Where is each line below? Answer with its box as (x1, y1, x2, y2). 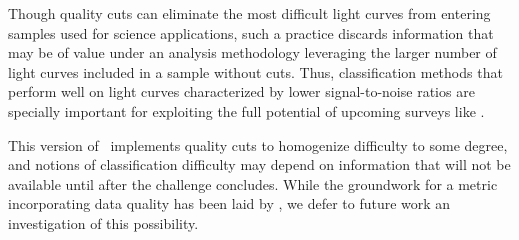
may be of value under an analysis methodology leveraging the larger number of (8, 42, 497, 63)
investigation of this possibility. (8, 212, 199, 233)
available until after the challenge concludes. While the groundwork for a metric (8, 173, 498, 194)
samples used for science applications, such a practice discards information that (8, 22, 494, 43)
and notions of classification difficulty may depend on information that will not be (8, 154, 511, 175)
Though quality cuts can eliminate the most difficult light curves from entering (8, 3, 491, 23)
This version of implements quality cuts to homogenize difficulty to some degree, (8, 134, 508, 155)
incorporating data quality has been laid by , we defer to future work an (8, 193, 451, 214)
